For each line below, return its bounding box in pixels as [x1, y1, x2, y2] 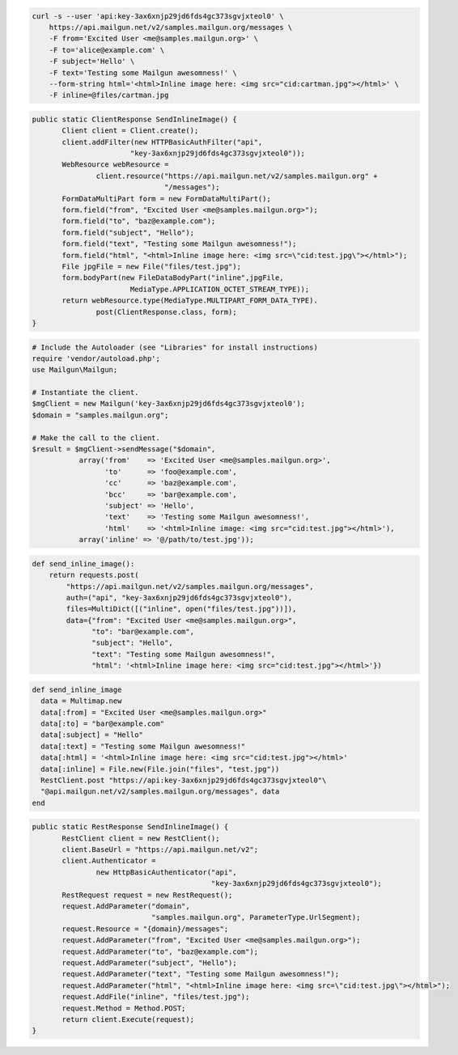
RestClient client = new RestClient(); [61, 833, 220, 843]
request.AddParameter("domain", [61, 902, 190, 911]
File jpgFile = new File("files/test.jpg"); [61, 261, 242, 271]
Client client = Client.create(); [61, 126, 199, 135]
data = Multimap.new [40, 697, 122, 705]
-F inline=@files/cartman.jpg [49, 91, 169, 100]
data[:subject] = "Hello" [40, 731, 143, 739]
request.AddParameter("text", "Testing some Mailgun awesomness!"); [61, 969, 340, 979]
